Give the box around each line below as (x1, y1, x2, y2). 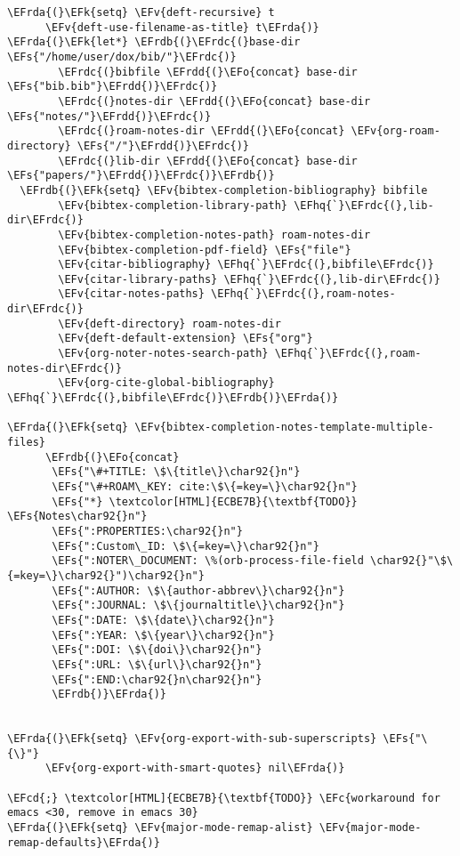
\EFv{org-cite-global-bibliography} (58, 376, 275, 390)
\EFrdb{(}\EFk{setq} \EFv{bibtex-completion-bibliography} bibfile (20, 183, 428, 197)
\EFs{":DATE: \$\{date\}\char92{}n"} (52, 613, 275, 626)
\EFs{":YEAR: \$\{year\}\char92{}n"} (52, 628, 275, 642)
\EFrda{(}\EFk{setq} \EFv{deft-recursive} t (7, 6, 275, 19)
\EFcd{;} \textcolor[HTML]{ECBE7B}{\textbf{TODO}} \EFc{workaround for (7, 791, 440, 804)
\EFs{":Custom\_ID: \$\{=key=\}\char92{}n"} (52, 539, 319, 553)
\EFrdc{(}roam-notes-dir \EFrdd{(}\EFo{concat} (58, 125, 345, 138)
